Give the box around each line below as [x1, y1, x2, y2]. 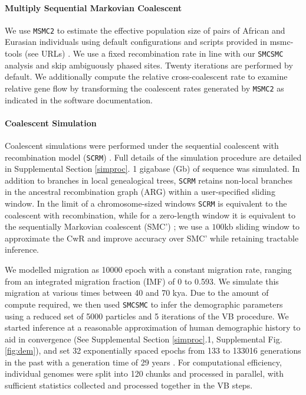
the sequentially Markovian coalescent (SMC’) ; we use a [5, 220, 209, 233]
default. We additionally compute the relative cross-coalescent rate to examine [5, 70, 288, 83]
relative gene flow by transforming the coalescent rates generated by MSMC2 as [5, 81, 284, 94]
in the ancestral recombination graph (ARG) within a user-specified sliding [5, 185, 275, 198]
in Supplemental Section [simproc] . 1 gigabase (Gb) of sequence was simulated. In [5, 162, 300, 175]
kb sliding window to [224, 220, 300, 233]
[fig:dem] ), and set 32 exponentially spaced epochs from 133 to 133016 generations [5, 344, 301, 357]
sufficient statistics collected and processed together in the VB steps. [5, 379, 253, 391]
